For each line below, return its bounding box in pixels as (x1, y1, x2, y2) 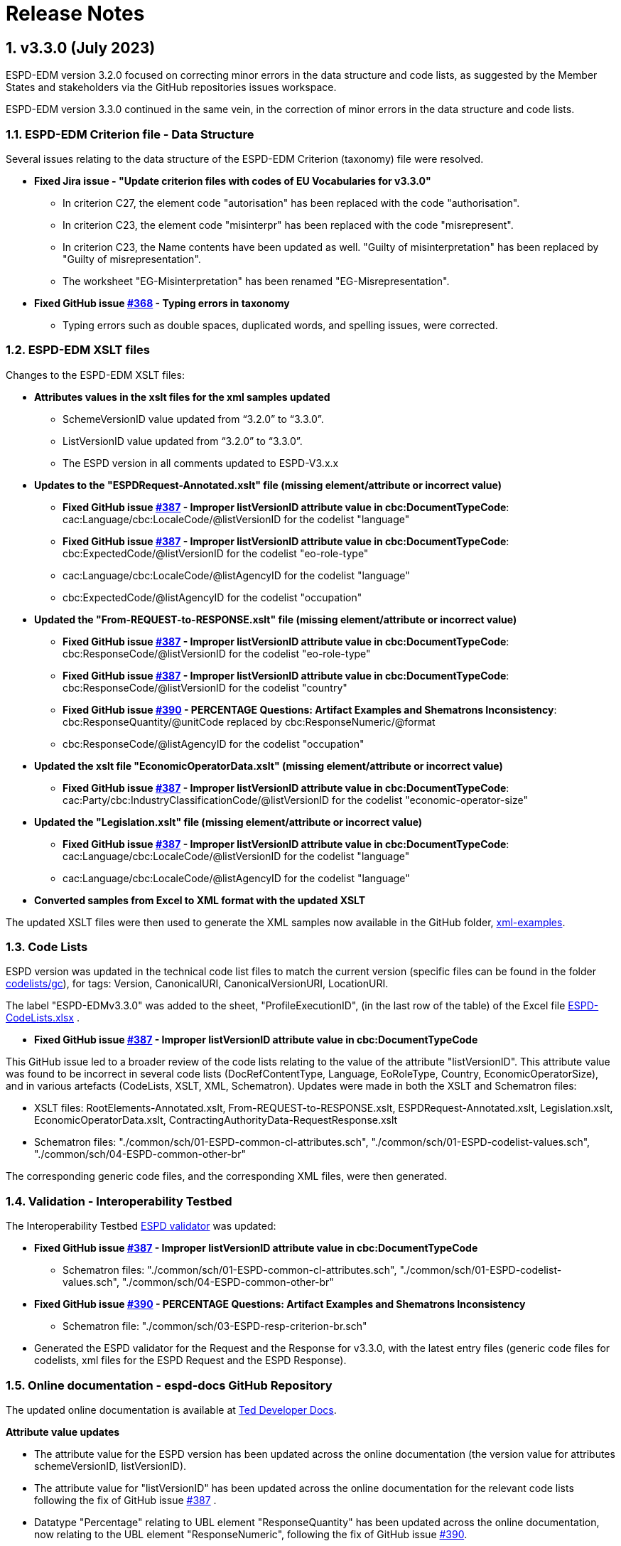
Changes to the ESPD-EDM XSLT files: (6, 368, 185, 381)
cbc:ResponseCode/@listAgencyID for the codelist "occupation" (63, 737, 364, 750)
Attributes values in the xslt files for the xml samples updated (34, 390, 330, 403)
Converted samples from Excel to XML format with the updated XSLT (34, 893, 366, 906)
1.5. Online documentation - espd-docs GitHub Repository (6, 1378, 333, 1392)
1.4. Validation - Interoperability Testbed (6, 1193, 232, 1208)
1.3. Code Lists (6, 940, 88, 955)
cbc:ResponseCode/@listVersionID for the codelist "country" (63, 681, 347, 694)
